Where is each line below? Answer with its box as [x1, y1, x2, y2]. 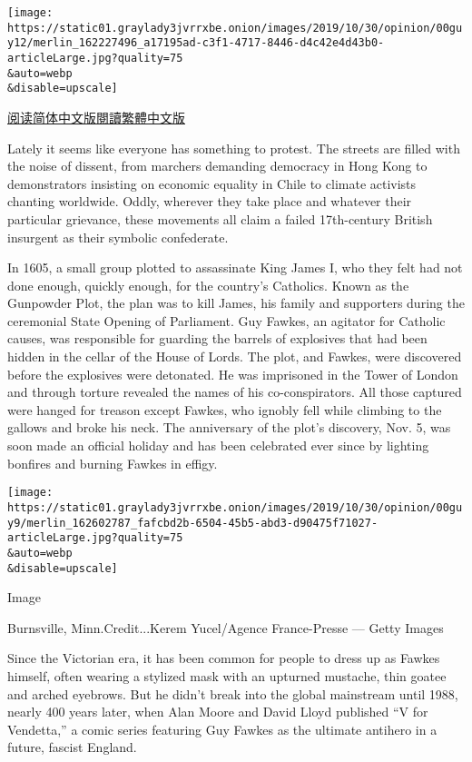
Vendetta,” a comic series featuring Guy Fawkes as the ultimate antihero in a [7, 719, 438, 738]
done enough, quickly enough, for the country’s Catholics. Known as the [7, 275, 409, 294]
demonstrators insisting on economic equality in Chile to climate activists [7, 173, 417, 193]
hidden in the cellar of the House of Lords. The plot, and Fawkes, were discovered [7, 347, 462, 366]
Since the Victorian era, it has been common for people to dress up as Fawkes [7, 648, 440, 668]
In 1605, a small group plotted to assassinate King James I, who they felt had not [7, 258, 463, 277]
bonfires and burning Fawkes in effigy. [7, 453, 218, 472]
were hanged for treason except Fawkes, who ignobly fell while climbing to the [7, 400, 442, 419]
